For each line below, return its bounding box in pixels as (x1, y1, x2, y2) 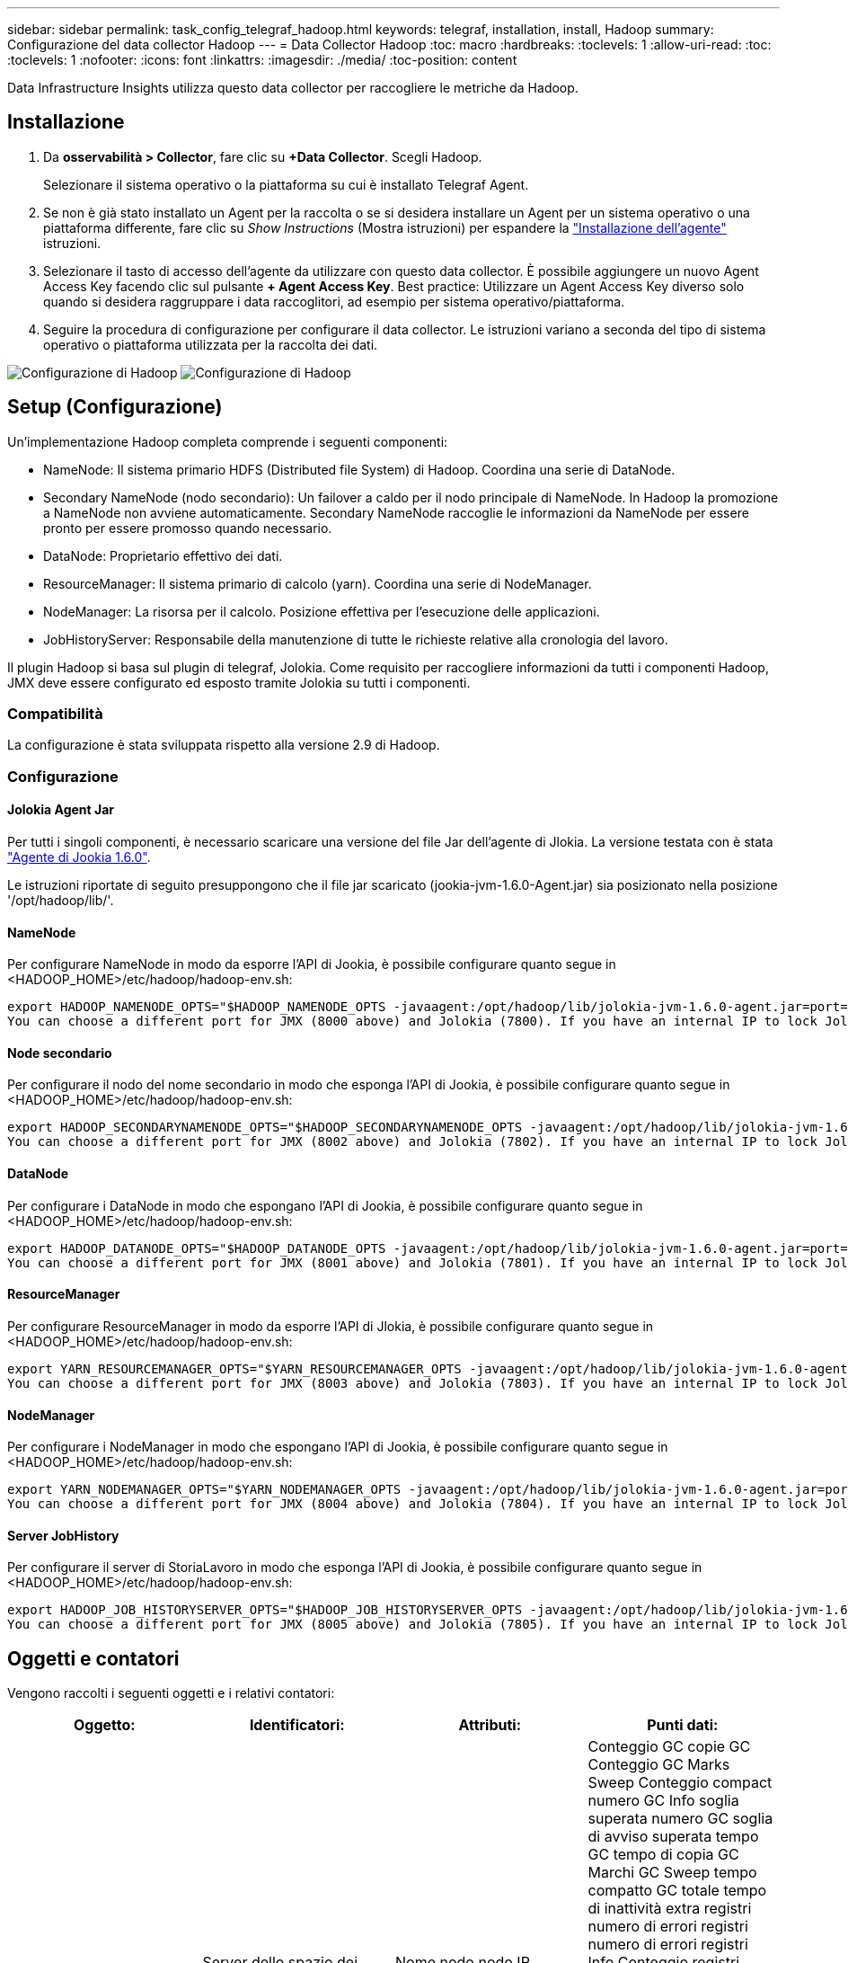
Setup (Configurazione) (7, 395, 223, 419)
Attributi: (458, 1716, 522, 1735)
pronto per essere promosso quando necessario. (43, 520, 332, 536)
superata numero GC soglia (587, 1809, 773, 1828)
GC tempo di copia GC (587, 1845, 739, 1864)
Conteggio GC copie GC (587, 1737, 751, 1756)
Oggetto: (73, 1716, 136, 1735)
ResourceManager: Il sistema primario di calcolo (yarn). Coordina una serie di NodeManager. (43, 575, 592, 591)
